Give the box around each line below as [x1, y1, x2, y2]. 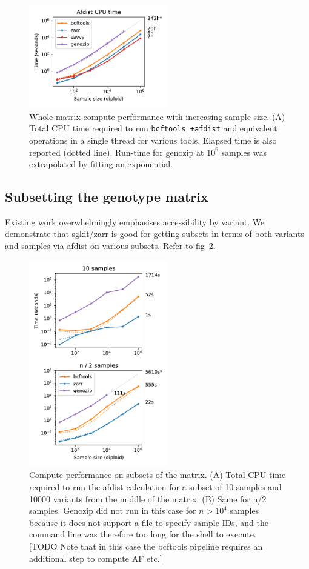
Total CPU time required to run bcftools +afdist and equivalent [29, 122, 277, 135]
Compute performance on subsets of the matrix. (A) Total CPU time [29, 468, 286, 481]
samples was [221, 145, 267, 158]
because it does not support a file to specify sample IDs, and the [29, 516, 269, 528]
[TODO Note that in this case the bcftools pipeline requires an [29, 539, 263, 552]
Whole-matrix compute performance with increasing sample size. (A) [29, 110, 285, 122]
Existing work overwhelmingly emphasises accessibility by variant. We [5, 215, 265, 228]
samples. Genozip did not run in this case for [29, 504, 196, 517]
